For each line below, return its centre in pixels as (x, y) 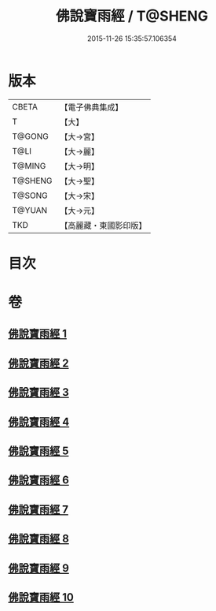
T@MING (29, 166)
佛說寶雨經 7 (38, 509)
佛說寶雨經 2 (38, 363)
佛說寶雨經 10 (41, 597)
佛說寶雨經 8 (38, 539)
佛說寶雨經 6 (38, 481)
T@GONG (30, 136)
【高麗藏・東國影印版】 (103, 225)
